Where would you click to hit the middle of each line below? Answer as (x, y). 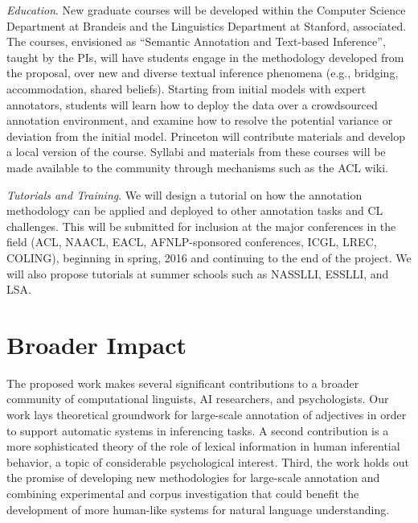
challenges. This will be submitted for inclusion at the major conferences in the (201, 226)
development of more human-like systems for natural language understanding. (198, 509)
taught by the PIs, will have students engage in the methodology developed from (205, 57)
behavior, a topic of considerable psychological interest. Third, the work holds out (208, 461)
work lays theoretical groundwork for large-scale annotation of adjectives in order (207, 414)
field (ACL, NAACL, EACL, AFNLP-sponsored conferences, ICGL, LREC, (192, 242)
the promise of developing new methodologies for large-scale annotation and (193, 478)
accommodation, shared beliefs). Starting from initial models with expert (186, 88)
